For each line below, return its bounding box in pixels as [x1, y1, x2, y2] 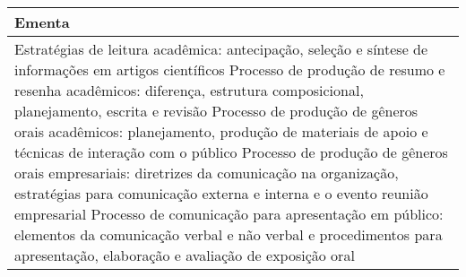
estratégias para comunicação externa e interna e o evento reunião [14, 183, 428, 203]
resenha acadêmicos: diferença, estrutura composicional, [14, 80, 364, 100]
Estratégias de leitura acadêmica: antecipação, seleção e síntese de [14, 39, 428, 59]
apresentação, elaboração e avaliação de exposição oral [14, 245, 355, 265]
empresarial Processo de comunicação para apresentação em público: [14, 203, 444, 224]
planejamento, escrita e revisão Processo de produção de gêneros [14, 100, 419, 121]
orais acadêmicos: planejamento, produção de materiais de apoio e [14, 121, 428, 142]
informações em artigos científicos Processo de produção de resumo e [14, 59, 445, 80]
